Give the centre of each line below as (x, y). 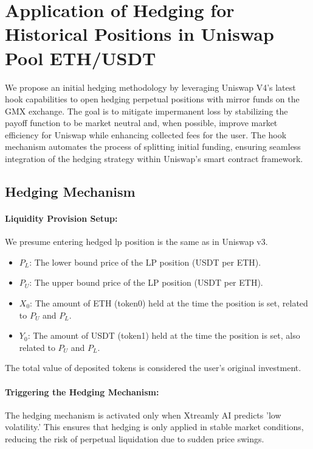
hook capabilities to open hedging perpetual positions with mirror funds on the (152, 99)
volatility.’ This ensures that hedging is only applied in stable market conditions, (154, 427)
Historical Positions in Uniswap (139, 34)
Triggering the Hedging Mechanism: (82, 391)
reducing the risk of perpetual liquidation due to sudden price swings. (135, 438)
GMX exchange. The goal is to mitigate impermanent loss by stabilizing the (146, 111)
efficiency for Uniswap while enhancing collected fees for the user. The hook (146, 134)
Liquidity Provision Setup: (61, 218)
